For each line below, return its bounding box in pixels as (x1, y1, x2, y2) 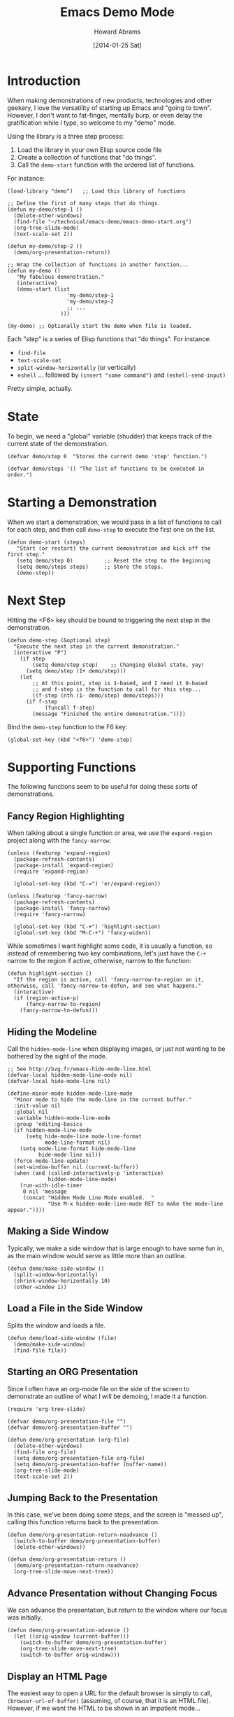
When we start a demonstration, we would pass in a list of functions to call (7, 518, 222, 526)
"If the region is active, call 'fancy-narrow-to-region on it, (13, 977, 205, 984)
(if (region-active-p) (13, 995, 80, 1002)
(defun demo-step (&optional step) (7, 637, 111, 644)
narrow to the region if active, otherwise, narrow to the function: (7, 957, 192, 965)
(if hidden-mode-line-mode (13, 1127, 92, 1134)
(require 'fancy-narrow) (13, 911, 86, 918)
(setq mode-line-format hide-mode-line (20, 1145, 136, 1152)
